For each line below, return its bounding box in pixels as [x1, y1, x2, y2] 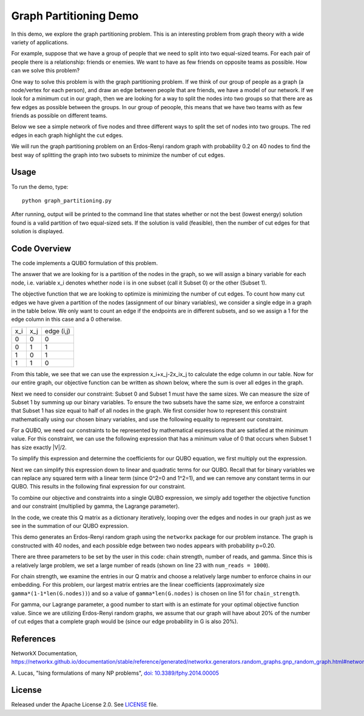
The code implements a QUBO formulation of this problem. [11, 260, 158, 266]
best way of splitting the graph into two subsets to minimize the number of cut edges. [11, 151, 226, 158]
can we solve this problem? [11, 67, 80, 74]
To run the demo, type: [11, 183, 69, 191]
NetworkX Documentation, [11, 649, 78, 657]
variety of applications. [11, 38, 69, 46]
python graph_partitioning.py [22, 197, 112, 204]
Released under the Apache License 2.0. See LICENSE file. [11, 701, 158, 708]
